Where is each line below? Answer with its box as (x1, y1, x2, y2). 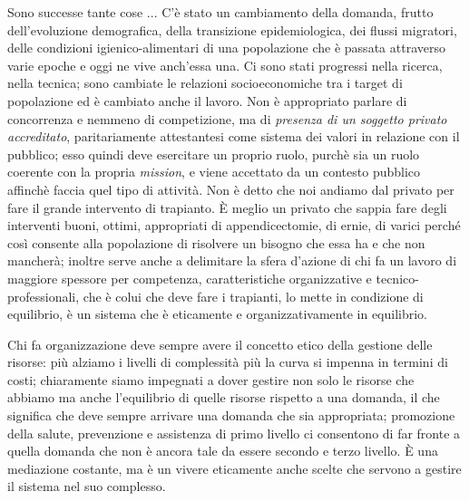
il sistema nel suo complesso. (7, 477, 166, 496)
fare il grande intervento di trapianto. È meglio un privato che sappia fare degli (7, 198, 447, 217)
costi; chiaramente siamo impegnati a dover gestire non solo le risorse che (7, 370, 415, 389)
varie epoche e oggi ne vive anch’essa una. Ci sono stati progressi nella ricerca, (7, 55, 443, 74)
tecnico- (376, 268, 419, 287)
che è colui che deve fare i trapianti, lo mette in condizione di (83, 286, 424, 305)
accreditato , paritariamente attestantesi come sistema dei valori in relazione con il (7, 127, 460, 146)
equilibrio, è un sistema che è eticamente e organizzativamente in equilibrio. (7, 304, 428, 323)
